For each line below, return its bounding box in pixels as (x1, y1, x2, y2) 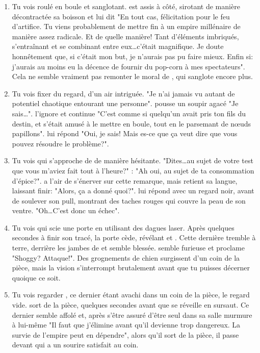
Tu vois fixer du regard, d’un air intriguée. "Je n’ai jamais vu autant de (12, 88, 235, 98)
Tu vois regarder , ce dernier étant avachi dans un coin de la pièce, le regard (12, 289, 250, 300)
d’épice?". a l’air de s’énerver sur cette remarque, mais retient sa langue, (12, 175, 238, 186)
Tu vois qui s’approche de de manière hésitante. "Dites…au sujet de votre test (12, 155, 253, 166)
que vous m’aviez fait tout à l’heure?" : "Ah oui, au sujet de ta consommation (12, 165, 254, 175)
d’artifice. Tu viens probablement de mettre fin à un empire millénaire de (12, 21, 241, 32)
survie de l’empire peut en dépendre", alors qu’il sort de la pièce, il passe (12, 329, 239, 340)
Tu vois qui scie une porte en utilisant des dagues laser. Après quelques (12, 222, 235, 233)
